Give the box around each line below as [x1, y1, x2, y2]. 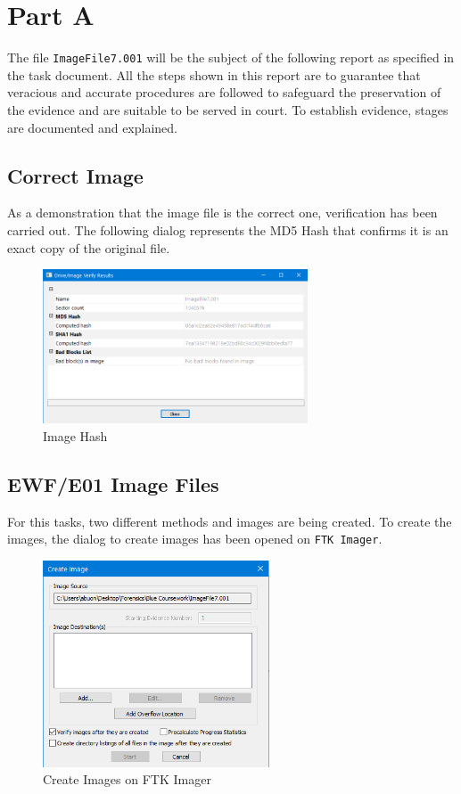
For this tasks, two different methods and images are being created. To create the [7, 512, 452, 530]
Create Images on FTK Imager [43, 770, 211, 789]
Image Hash [43, 427, 108, 446]
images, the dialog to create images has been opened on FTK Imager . [7, 529, 383, 548]
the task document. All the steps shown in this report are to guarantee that [7, 65, 421, 84]
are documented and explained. [7, 118, 178, 136]
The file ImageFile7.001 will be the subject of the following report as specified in [7, 48, 455, 67]
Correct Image [7, 161, 144, 189]
